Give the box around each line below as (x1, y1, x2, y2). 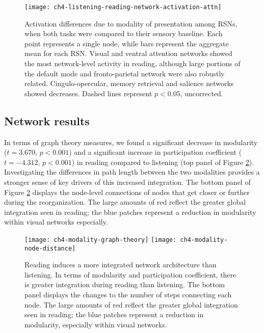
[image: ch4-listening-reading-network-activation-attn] (24, 4, 222, 11)
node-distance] (24, 244, 76, 252)
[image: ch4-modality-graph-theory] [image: (24, 236, 177, 243)
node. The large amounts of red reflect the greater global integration (24, 299, 238, 310)
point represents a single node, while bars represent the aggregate (24, 38, 229, 48)
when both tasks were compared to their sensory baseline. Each (24, 28, 223, 39)
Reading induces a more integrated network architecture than (24, 259, 217, 270)
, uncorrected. (180, 88, 223, 98)
